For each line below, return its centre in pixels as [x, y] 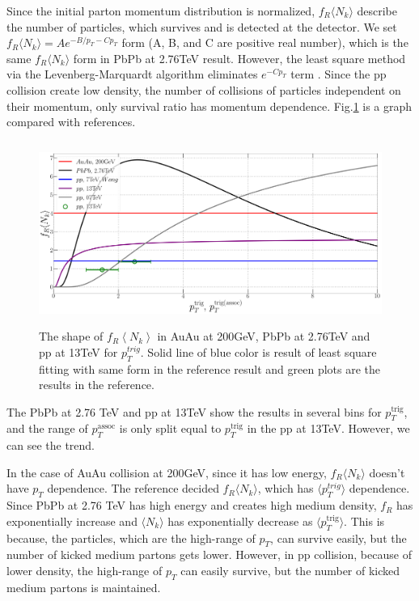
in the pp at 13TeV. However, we [328, 428]
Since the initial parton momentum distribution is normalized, [161, 11]
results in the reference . [97, 385]
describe [377, 11]
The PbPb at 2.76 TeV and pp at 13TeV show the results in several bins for [194, 411]
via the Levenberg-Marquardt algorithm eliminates [132, 74]
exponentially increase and [72, 521]
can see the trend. [51, 445]
